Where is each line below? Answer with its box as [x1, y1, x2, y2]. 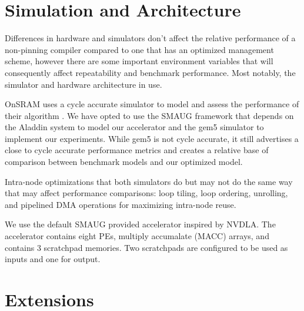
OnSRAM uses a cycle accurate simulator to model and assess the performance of [5, 98, 299, 110]
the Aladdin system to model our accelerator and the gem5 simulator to [5, 121, 264, 133]
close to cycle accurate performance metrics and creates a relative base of [5, 144, 269, 156]
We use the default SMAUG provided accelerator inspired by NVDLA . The [5, 218, 276, 230]
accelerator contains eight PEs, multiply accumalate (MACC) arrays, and [5, 230, 269, 242]
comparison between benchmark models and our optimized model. [5, 155, 243, 168]
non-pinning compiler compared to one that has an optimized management [5, 43, 274, 55]
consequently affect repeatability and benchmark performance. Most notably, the [5, 66, 296, 78]
